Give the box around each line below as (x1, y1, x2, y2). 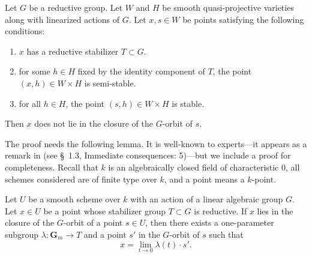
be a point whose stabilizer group (43, 204, 166, 217)
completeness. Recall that (5, 160, 98, 173)
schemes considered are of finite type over (5, 172, 157, 185)
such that (209, 228, 244, 240)
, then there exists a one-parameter (145, 216, 274, 229)
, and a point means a (164, 172, 245, 185)
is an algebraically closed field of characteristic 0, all (108, 160, 300, 173)
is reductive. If (194, 204, 247, 217)
